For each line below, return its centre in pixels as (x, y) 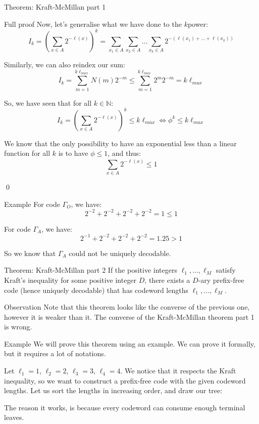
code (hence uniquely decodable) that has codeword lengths (96, 290)
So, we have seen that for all (48, 102)
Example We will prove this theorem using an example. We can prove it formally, (130, 343)
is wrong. (18, 327)
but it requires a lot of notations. (55, 353)
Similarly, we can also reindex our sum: (65, 65)
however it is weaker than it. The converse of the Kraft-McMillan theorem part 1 (129, 316)
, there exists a (167, 280)
